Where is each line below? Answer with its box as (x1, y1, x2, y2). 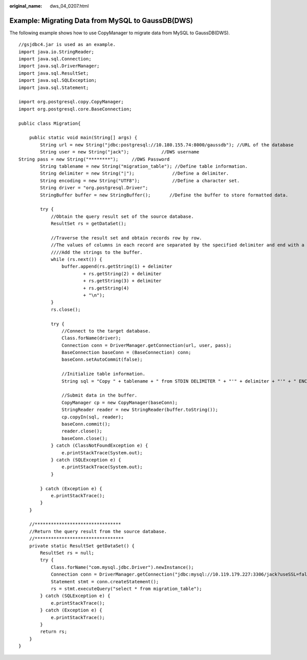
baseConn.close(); (61, 435, 108, 441)
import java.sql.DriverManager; (18, 63, 100, 69)
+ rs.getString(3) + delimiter (83, 278, 162, 284)
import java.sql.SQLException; (18, 77, 97, 83)
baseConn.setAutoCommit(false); (61, 357, 143, 363)
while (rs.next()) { (51, 256, 102, 262)
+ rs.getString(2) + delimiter (83, 271, 162, 276)
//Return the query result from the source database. (29, 529, 167, 534)
